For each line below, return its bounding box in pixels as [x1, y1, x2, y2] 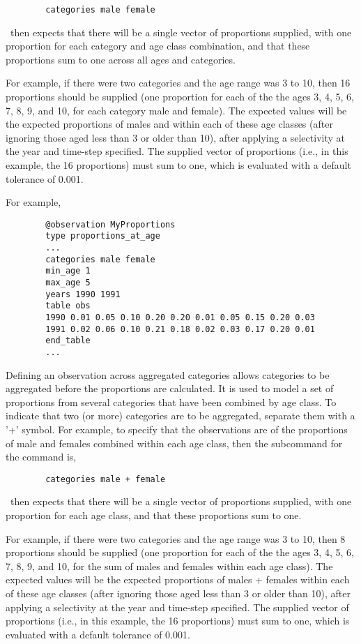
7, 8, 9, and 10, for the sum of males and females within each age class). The [6, 558, 333, 573]
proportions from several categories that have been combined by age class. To [6, 394, 337, 409]
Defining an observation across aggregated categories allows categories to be [6, 367, 330, 382]
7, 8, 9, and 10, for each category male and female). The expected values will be [6, 103, 347, 117]
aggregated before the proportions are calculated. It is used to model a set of [6, 381, 334, 396]
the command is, [6, 449, 77, 464]
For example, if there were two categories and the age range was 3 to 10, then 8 [6, 531, 346, 546]
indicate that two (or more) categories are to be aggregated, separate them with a [6, 408, 355, 423]
